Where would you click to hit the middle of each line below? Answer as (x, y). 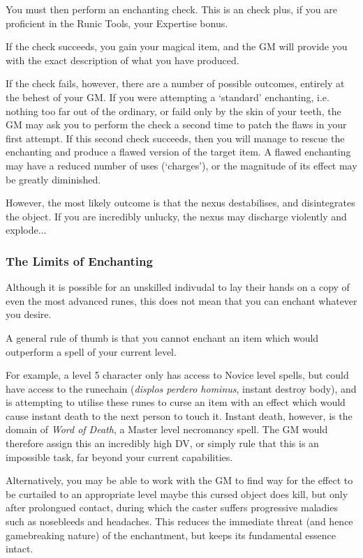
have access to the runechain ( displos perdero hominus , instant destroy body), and (181, 388)
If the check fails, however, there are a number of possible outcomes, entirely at (175, 83)
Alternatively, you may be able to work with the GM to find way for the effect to (179, 480)
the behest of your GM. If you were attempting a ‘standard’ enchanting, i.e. (168, 97)
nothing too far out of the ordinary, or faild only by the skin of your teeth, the (173, 111)
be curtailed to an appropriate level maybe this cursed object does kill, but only (177, 493)
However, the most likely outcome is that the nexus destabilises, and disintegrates (180, 203)
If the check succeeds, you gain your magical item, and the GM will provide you (177, 46)
